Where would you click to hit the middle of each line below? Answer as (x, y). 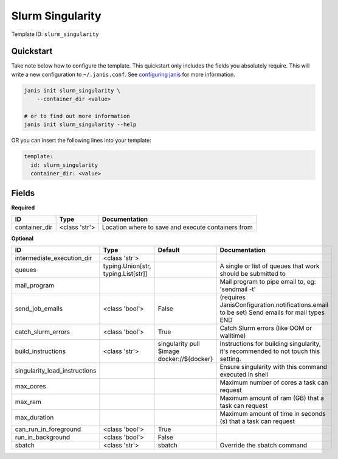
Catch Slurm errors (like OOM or (266, 328)
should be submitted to (253, 274)
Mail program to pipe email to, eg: (268, 282)
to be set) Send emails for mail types (272, 312)
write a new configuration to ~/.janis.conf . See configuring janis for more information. (123, 74)
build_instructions (40, 351)
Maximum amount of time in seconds (273, 414)
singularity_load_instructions (56, 371)
